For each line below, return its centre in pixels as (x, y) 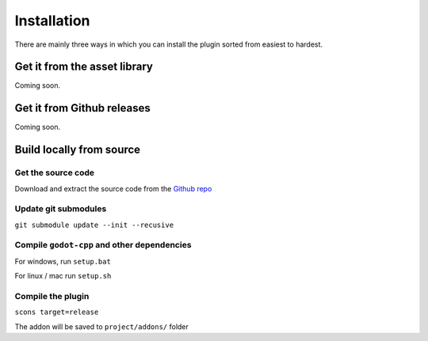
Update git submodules (61, 209)
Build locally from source (78, 150)
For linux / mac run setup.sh (63, 276)
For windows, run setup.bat (63, 261)
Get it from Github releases (82, 108)
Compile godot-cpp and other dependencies (103, 245)
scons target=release (57, 312)
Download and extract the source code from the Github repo (113, 188)
